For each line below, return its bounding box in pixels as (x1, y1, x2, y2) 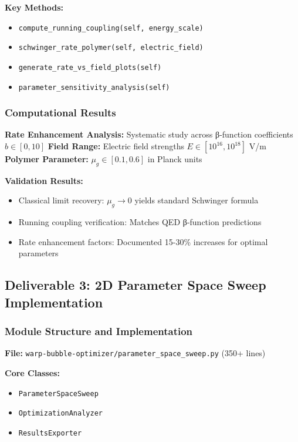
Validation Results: (5, 174, 83, 186)
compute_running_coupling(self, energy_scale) (18, 24, 204, 32)
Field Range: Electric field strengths (48, 140, 184, 152)
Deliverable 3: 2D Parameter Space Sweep (5, 276, 266, 294)
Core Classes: (5, 367, 60, 379)
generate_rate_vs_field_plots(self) (18, 63, 162, 72)
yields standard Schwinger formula (134, 194, 259, 206)
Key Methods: (5, 1, 63, 13)
